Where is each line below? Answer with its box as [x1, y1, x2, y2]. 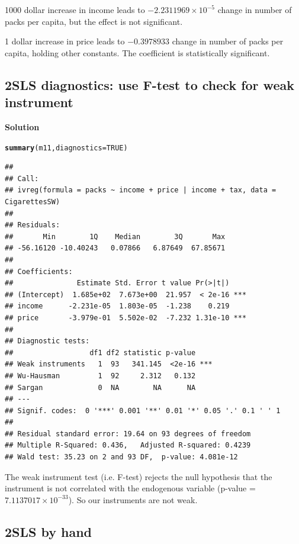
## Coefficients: [5, 267, 73, 276]
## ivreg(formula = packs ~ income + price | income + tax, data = [5, 186, 277, 195]
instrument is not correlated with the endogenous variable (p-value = [5, 482, 256, 494]
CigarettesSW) [5, 198, 60, 206]
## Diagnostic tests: [5, 337, 90, 346]
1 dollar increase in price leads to [5, 35, 125, 47]
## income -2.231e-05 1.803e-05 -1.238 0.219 [5, 302, 230, 311]
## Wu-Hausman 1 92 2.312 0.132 [5, 371, 196, 380]
